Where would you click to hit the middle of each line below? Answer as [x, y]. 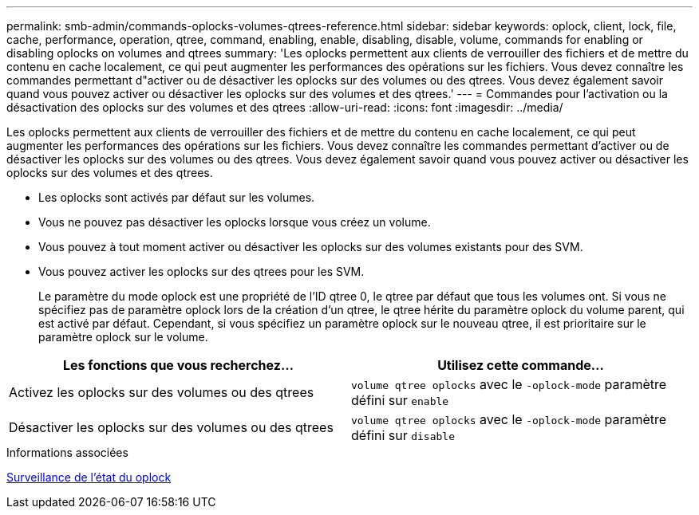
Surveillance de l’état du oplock [89, 477]
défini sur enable [400, 400]
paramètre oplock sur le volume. [123, 337]
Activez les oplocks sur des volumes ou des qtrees [162, 392]
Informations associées [67, 452]
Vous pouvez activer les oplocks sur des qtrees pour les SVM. [201, 271]
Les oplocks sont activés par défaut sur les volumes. [177, 197]
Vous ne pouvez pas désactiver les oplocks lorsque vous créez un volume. [235, 222]
